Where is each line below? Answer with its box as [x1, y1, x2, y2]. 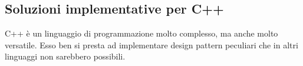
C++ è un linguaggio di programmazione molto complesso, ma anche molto [5, 27, 278, 39]
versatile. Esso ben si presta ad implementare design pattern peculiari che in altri [5, 38, 298, 51]
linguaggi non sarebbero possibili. [5, 50, 126, 62]
